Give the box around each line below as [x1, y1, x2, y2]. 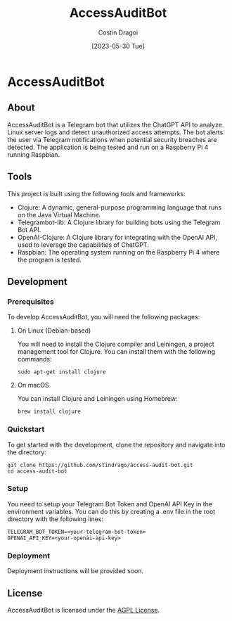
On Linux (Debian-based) [17, 326, 91, 335]
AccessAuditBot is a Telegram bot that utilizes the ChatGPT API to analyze [7, 120, 223, 129]
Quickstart [7, 424, 45, 434]
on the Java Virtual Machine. [17, 210, 101, 219]
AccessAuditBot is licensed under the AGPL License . [7, 606, 160, 614]
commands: [17, 355, 52, 364]
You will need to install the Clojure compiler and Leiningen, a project [17, 340, 214, 349]
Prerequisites [7, 297, 54, 307]
